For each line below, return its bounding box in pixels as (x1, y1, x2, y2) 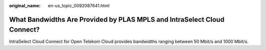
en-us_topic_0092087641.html (48, 3, 110, 8)
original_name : (9, 3, 41, 8)
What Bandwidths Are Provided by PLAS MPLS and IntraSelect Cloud (9, 15, 225, 24)
